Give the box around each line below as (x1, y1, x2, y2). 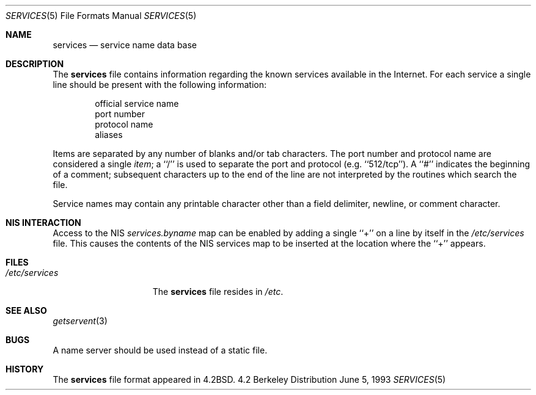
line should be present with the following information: (53, 79, 267, 90)
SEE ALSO (6, 305, 47, 316)
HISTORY (6, 364, 44, 374)
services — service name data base (53, 40, 197, 50)
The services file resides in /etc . (152, 286, 284, 297)
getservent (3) (53, 316, 108, 326)
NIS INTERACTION (6, 217, 81, 228)
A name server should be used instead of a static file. (53, 345, 268, 355)
